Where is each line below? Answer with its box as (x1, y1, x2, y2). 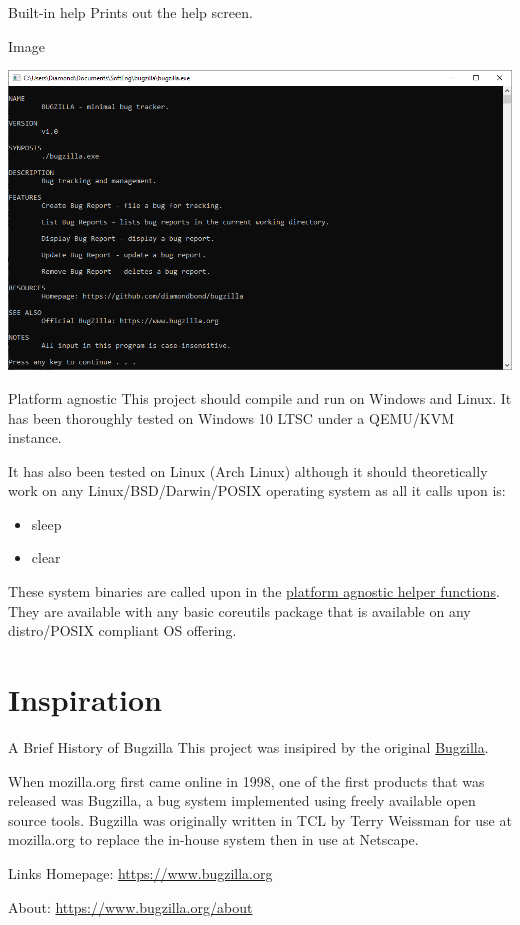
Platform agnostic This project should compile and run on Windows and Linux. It (8, 387, 512, 408)
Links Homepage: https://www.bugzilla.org (8, 862, 273, 883)
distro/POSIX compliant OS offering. (8, 620, 237, 641)
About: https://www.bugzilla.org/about (8, 896, 253, 917)
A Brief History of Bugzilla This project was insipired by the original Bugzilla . (8, 736, 489, 757)
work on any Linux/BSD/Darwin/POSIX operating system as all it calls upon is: (8, 480, 506, 501)
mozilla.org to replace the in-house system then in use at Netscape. (8, 829, 419, 850)
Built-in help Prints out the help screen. (8, 2, 253, 22)
